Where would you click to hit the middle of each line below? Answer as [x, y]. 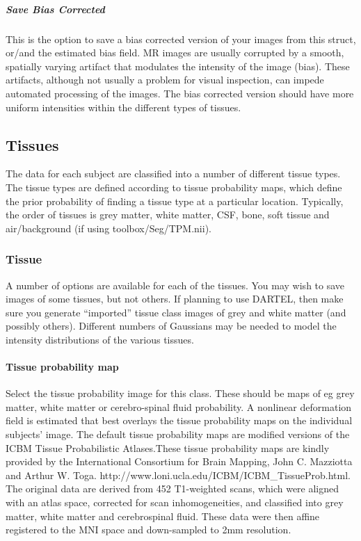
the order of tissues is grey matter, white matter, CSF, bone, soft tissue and [168, 215]
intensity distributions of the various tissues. [100, 339]
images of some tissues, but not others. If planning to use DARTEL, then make [175, 299]
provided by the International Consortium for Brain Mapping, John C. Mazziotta [179, 461]
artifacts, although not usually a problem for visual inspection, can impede [165, 80]
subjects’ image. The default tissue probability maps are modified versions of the [178, 434]
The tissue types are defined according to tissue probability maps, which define [174, 187]
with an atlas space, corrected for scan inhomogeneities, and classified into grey [175, 502]
